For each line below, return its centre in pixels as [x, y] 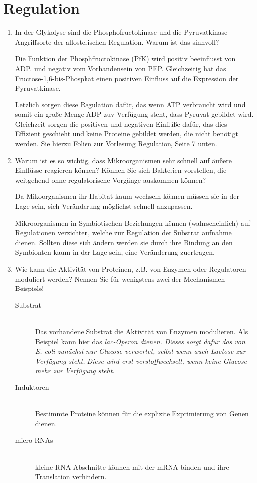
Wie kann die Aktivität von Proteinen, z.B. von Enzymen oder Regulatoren [130, 269]
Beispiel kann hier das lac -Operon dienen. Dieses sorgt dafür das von [140, 341]
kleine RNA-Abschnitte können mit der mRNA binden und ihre [132, 466]
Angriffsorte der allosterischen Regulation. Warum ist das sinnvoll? [117, 42]
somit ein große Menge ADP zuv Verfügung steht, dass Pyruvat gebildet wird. [134, 114]
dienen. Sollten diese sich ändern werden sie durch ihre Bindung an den [124, 242]
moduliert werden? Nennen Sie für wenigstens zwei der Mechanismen [120, 278]
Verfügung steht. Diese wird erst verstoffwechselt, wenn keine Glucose [141, 360]
